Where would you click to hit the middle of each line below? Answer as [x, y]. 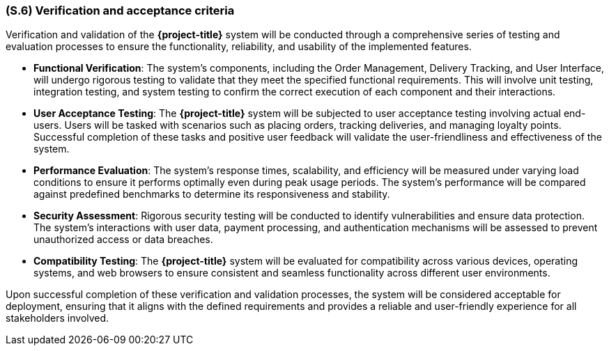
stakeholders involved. [57, 318]
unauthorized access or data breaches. [123, 240]
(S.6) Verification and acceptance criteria [120, 10]
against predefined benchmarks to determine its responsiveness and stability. [212, 194]
